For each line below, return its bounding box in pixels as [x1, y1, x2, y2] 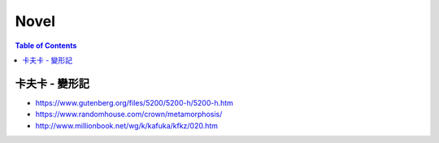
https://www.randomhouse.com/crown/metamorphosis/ [35, 110, 223, 119]
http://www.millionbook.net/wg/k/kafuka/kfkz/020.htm [35, 120, 219, 130]
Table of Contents [15, 41, 77, 50]
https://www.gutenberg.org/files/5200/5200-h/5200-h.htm [35, 97, 233, 107]
